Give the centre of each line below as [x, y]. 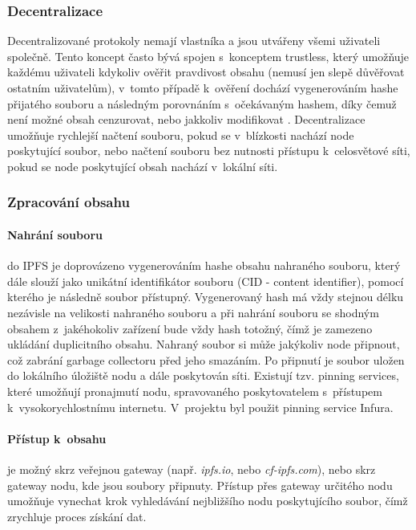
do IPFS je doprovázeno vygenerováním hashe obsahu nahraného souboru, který [204, 265]
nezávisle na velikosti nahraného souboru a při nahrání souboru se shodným [193, 312]
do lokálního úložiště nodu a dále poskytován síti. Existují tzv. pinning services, [203, 375]
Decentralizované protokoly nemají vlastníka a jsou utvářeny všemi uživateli [194, 41]
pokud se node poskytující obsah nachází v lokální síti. [143, 166]
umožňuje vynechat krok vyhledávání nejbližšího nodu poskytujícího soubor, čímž [208, 501]
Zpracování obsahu [69, 202]
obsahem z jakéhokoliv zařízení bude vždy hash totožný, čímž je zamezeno [190, 328]
